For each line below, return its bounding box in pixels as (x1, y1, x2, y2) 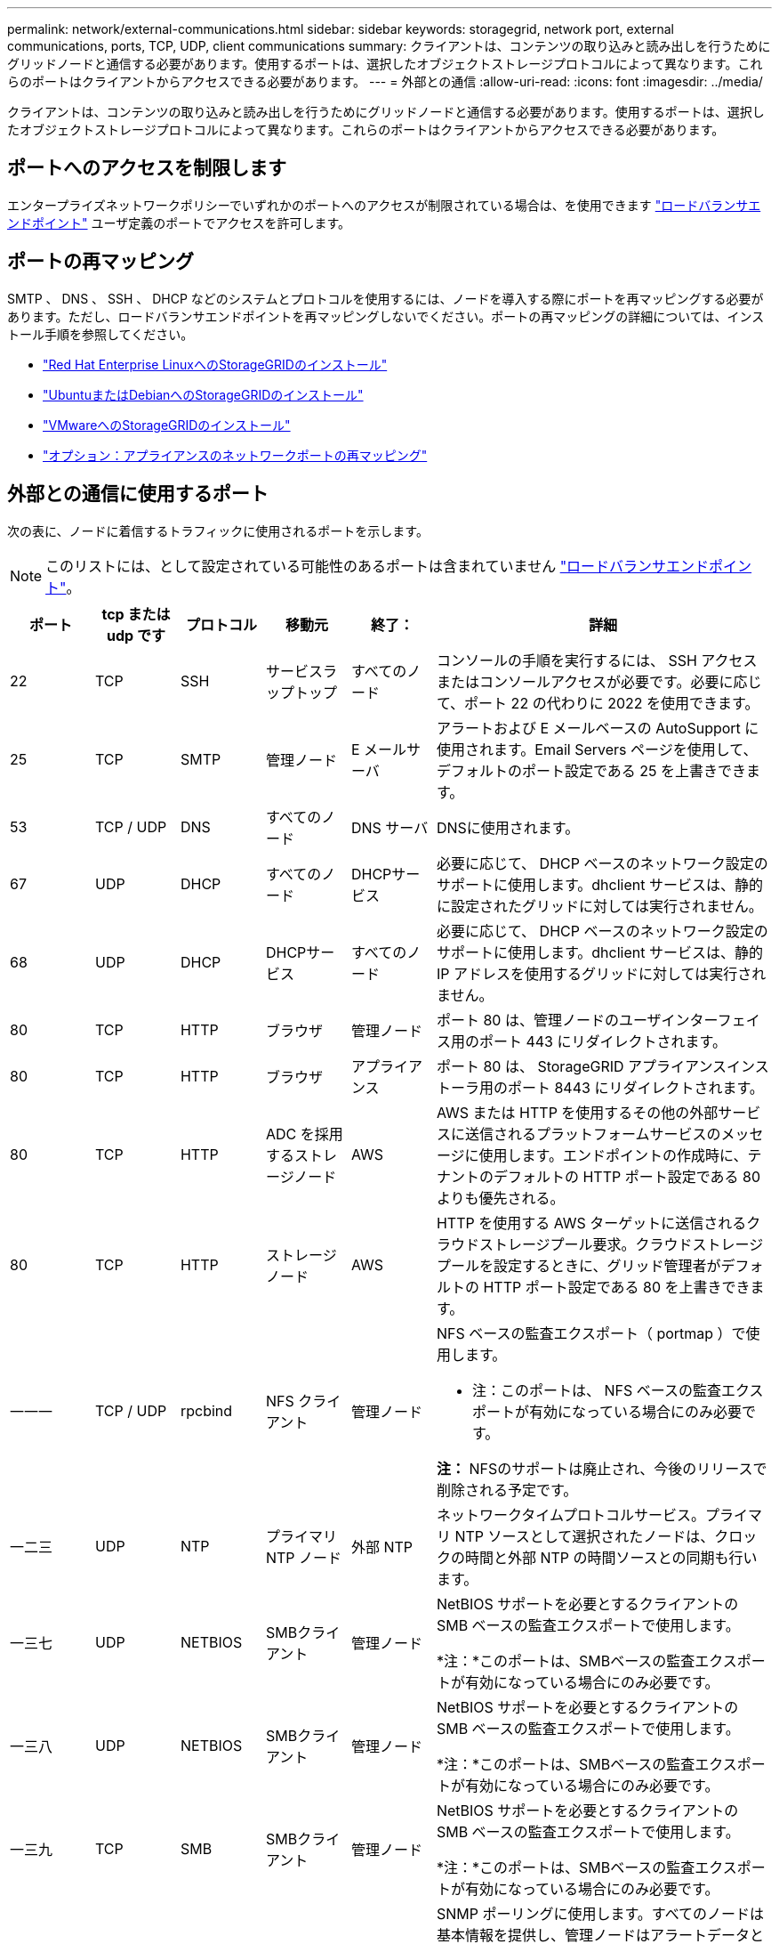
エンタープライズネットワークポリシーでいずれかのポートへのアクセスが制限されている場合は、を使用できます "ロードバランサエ (7, 197, 761, 213)
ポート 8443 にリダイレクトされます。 (507, 1078, 764, 1097)
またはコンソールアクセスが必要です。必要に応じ (436, 672, 762, 691)
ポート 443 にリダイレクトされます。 (478, 1032, 727, 1050)
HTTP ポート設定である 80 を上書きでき (483, 1277, 751, 1296)
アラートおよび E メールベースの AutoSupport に (436, 718, 759, 737)
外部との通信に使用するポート (7, 482, 269, 506)
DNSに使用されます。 (436, 818, 580, 837)
